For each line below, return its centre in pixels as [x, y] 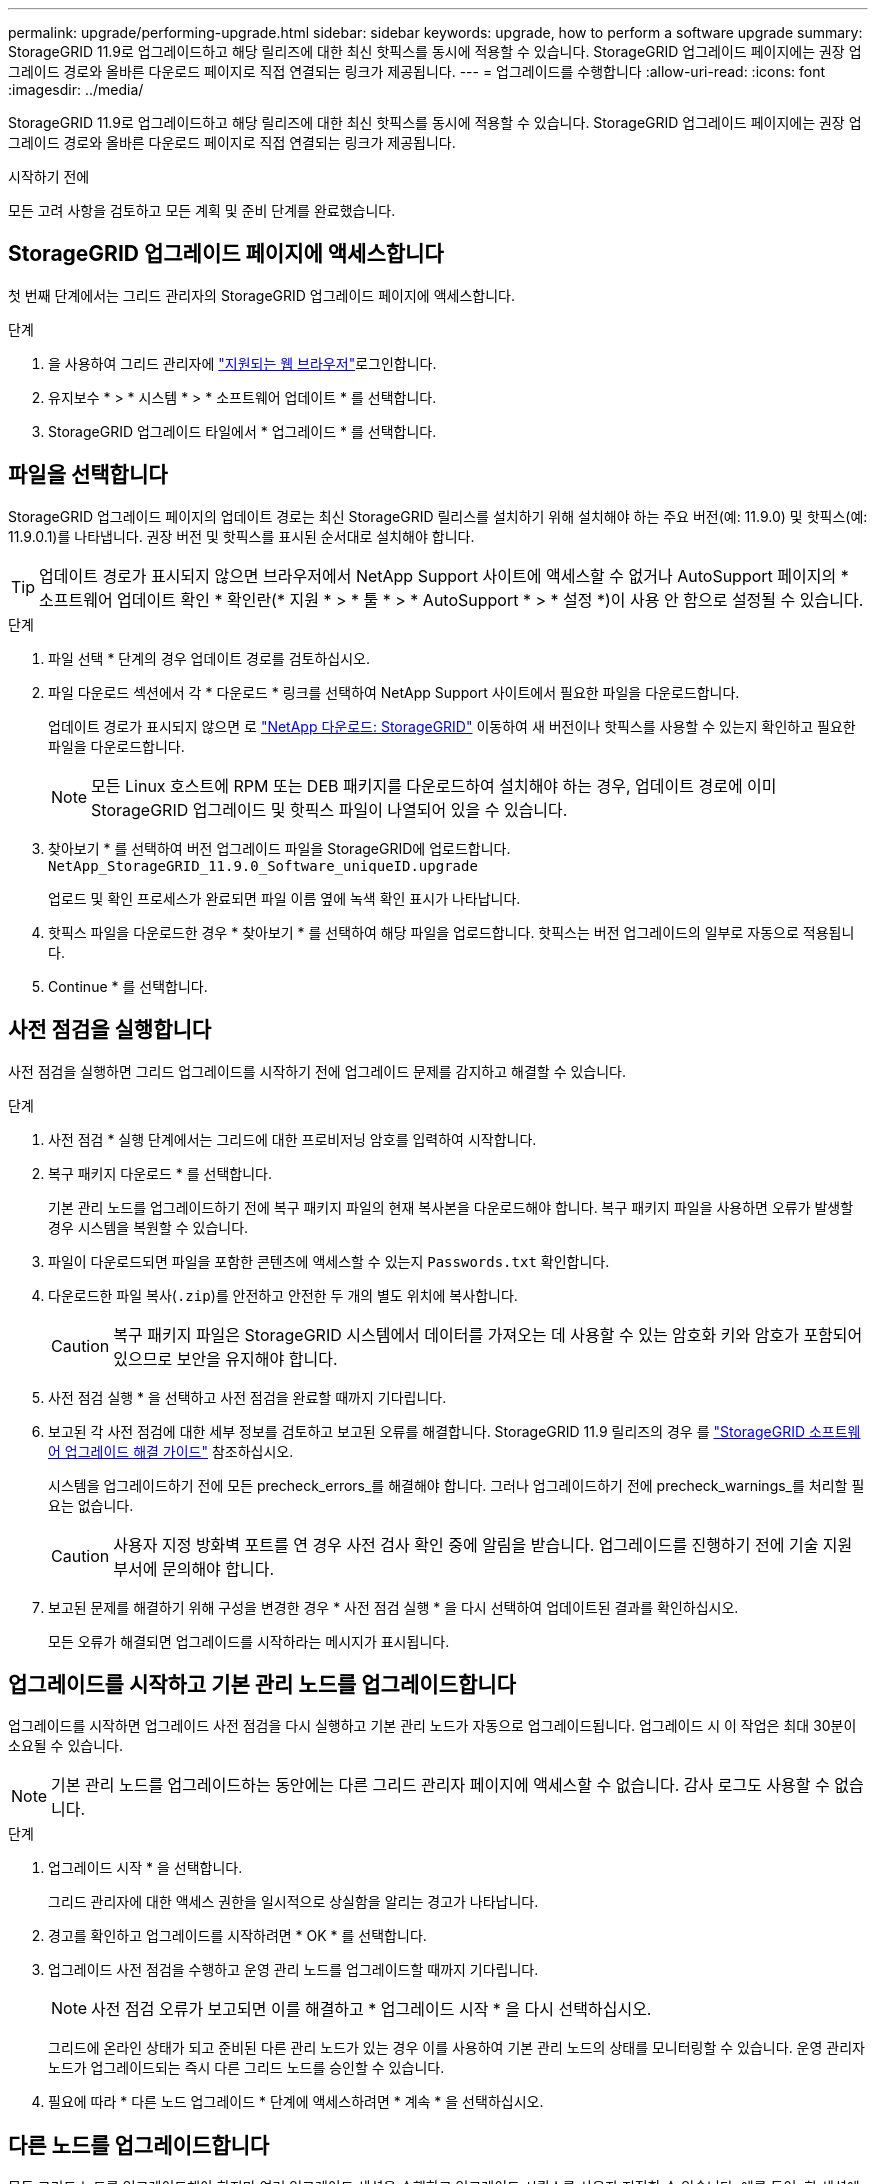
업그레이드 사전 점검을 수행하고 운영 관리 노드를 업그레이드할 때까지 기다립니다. [293, 1970]
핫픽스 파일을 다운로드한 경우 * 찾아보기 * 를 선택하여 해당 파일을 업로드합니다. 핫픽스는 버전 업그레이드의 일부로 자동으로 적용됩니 [451, 932]
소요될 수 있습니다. [65, 1746]
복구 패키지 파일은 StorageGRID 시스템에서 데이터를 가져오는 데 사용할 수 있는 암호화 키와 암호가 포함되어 [488, 1334]
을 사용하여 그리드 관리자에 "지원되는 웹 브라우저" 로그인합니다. [242, 363]
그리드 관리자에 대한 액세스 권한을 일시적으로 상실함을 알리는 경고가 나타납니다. [293, 1902]
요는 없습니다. [91, 1505]
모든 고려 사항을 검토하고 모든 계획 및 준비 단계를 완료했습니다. [202, 210]
